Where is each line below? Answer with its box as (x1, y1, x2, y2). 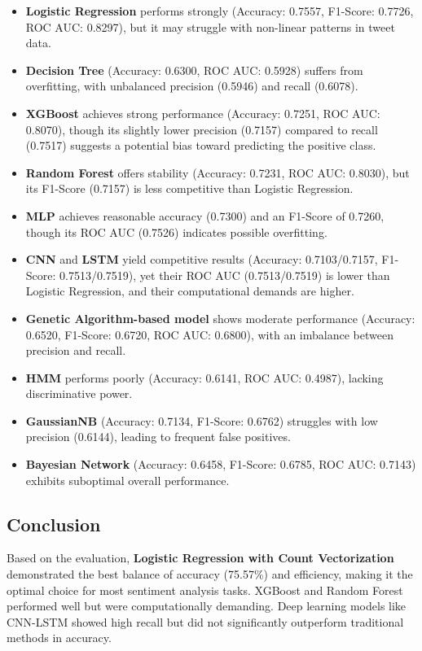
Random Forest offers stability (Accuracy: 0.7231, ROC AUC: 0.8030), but (25, 164, 410, 181)
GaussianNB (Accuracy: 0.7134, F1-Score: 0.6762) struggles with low (25, 412, 378, 429)
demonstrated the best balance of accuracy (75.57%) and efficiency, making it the (7, 566, 413, 583)
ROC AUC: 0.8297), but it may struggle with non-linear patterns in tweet (25, 18, 395, 35)
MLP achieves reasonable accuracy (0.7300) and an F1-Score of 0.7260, (25, 207, 385, 224)
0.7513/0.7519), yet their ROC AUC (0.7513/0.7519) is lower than (59, 266, 390, 283)
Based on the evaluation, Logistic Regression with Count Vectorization (7, 549, 394, 566)
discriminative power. (25, 385, 133, 402)
